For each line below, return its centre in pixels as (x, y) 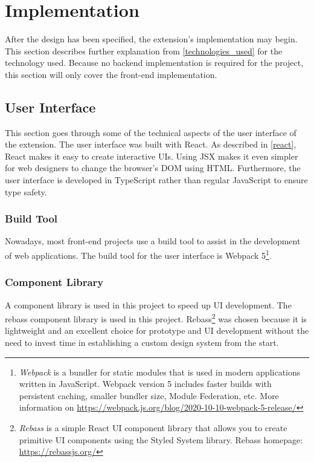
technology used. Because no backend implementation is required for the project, (154, 63)
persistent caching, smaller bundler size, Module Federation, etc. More (149, 395)
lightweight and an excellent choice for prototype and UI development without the (157, 330)
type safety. (26, 191)
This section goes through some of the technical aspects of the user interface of (151, 132)
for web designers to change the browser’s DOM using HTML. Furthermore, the (153, 168)
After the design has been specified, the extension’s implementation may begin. (151, 39)
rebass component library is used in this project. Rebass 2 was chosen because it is (156, 318)
